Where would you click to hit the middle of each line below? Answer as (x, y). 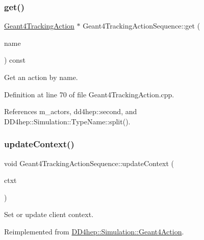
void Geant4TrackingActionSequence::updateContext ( (89, 163)
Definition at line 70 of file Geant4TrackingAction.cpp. (89, 94)
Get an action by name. (41, 77)
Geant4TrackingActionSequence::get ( (142, 26)
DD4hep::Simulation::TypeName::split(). (67, 121)
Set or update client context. (49, 214)
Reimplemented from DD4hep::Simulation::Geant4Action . (94, 231)
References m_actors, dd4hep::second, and (71, 111)
